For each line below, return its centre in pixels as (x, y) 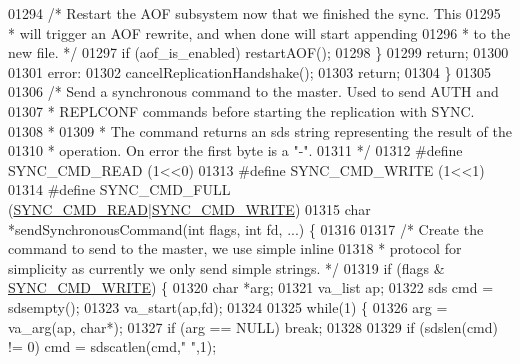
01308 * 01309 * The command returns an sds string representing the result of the (260, 130)
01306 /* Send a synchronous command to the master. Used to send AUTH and (253, 91)
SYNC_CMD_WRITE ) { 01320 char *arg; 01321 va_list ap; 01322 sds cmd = (251, 287)
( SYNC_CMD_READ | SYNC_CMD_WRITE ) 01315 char (189, 208)
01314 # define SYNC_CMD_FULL (119, 189)
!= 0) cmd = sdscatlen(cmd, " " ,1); (112, 346)
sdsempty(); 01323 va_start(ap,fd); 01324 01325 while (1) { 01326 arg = (228, 306)
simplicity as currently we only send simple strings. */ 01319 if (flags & (226, 267)
